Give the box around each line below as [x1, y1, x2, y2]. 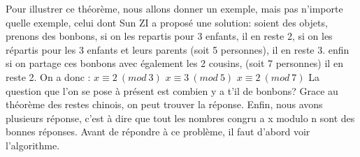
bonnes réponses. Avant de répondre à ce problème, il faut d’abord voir [6, 124, 310, 139]
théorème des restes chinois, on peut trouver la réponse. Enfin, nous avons [6, 97, 323, 112]
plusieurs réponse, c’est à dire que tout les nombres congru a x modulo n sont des [6, 110, 355, 125]
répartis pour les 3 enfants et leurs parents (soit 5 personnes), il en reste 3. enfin [6, 42, 350, 57]
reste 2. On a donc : [6, 69, 91, 84]
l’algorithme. [6, 137, 60, 152]
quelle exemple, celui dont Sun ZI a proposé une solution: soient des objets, [6, 15, 328, 29]
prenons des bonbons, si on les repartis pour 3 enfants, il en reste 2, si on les [6, 29, 333, 43]
